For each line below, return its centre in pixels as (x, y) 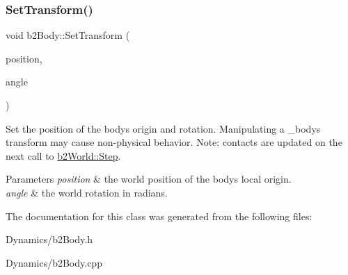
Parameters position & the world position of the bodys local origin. (149, 179)
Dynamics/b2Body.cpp (54, 262)
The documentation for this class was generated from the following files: (159, 216)
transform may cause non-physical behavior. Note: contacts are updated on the (174, 142)
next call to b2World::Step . (63, 155)
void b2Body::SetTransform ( (68, 35)
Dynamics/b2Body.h (49, 239)
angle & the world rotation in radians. (87, 192)
